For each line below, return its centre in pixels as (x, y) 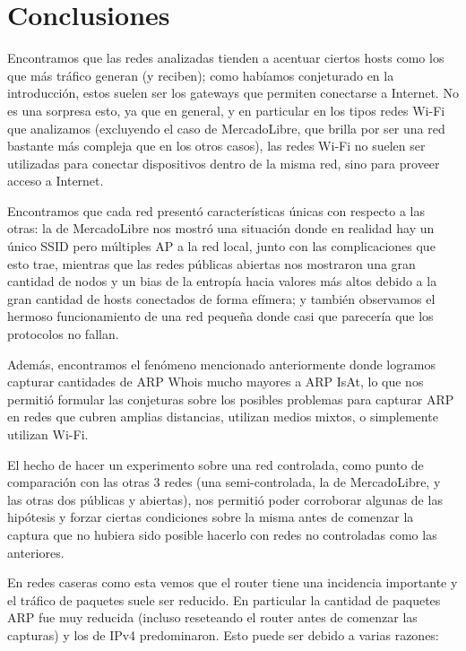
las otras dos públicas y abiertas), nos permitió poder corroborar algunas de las (225, 499)
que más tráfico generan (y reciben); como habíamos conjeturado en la (201, 75)
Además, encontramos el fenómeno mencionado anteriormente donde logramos (221, 364)
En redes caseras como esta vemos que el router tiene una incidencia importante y (233, 582)
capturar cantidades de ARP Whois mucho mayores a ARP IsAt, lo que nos (216, 382)
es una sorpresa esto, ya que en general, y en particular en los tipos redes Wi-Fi (226, 110)
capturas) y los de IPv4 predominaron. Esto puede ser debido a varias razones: (223, 634)
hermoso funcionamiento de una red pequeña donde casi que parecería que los (220, 316)
